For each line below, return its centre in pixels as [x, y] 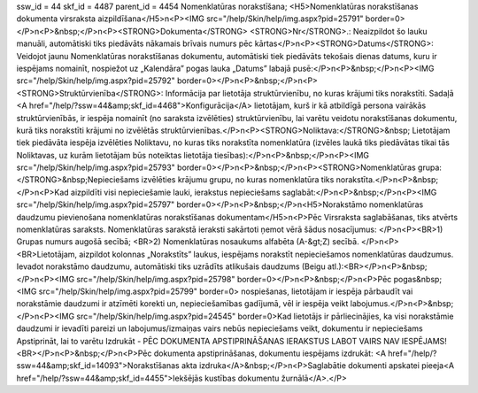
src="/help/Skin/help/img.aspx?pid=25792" [96, 81]
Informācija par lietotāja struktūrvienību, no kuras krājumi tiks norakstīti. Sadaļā [310, 93]
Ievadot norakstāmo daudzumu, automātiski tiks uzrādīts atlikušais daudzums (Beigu [171, 266]
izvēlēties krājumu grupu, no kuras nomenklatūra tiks [238, 180]
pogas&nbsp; [418, 279]
